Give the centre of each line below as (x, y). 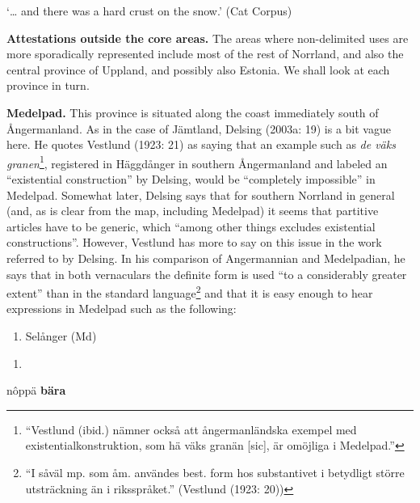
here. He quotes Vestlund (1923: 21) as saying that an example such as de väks (201, 144)
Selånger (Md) (61, 336)
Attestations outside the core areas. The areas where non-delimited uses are (208, 38)
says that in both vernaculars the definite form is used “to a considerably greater (207, 274)
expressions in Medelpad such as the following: (122, 309)
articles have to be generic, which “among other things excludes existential (191, 226)
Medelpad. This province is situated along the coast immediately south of (193, 112)
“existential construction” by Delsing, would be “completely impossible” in (191, 179)
